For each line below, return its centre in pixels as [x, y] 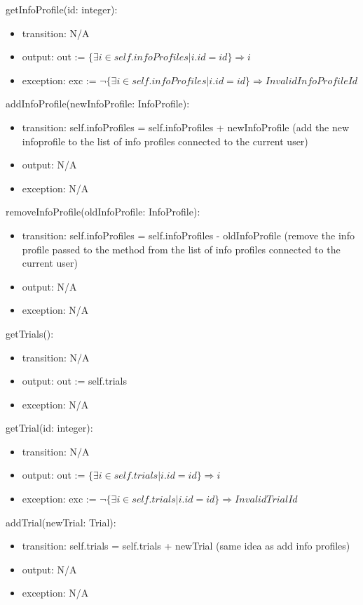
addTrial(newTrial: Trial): [61, 522]
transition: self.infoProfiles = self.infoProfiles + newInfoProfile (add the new [186, 127]
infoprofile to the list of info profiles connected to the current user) [165, 141]
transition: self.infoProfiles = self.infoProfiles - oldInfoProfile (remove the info [188, 235]
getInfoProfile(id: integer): [62, 9]
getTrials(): [30, 333]
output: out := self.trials [74, 381]
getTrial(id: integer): [49, 428]
